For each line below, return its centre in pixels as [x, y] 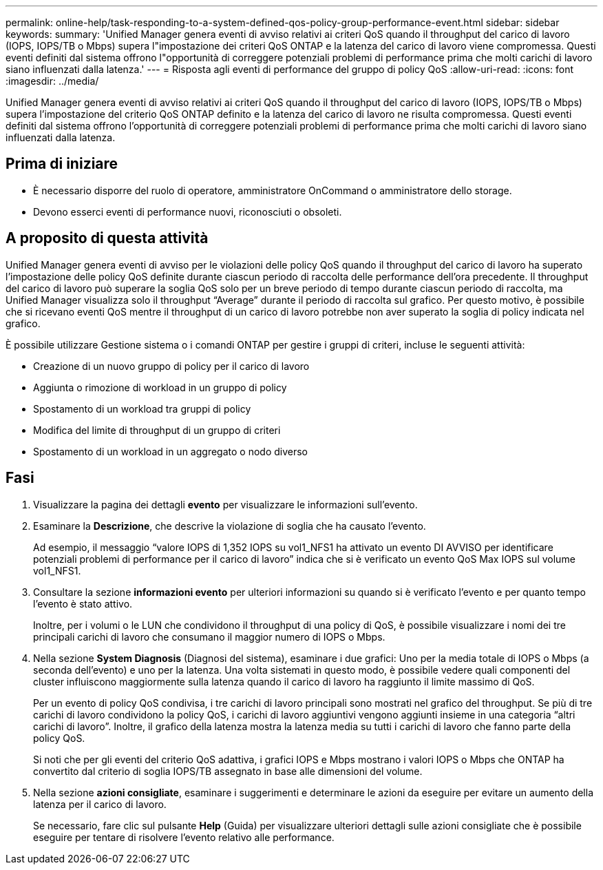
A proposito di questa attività [107, 238]
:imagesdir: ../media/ [52, 81]
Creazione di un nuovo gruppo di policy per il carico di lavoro [171, 366]
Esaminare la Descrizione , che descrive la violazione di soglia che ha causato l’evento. [230, 526]
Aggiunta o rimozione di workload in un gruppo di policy [160, 387]
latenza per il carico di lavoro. [100, 804]
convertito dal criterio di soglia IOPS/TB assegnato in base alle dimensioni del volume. [228, 771]
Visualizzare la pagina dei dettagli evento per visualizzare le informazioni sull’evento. [225, 504]
